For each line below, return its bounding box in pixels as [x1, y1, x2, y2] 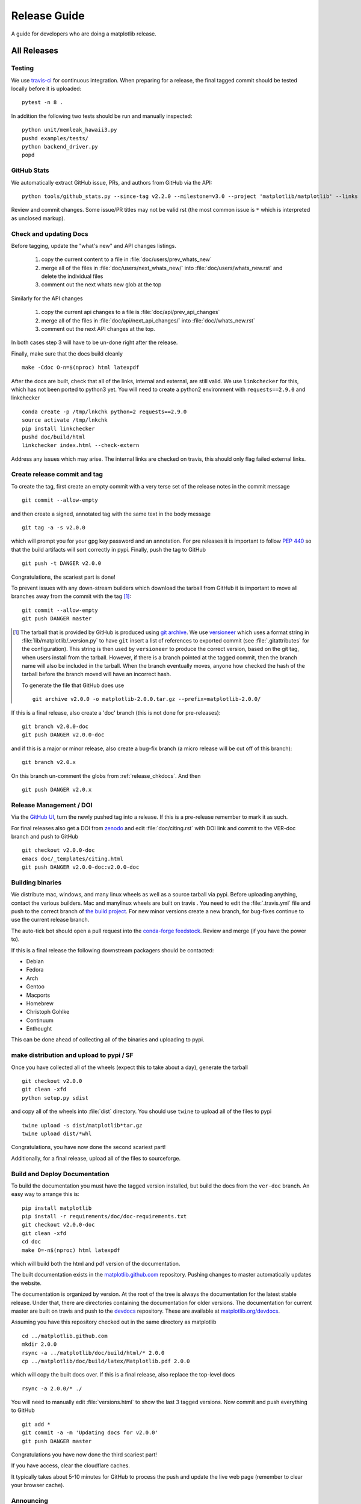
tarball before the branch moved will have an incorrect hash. [22, 671, 171, 678]
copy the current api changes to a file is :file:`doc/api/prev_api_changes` [41, 309, 220, 316]
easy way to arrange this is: [11, 1191, 79, 1198]
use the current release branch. [11, 916, 90, 923]
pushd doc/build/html [22, 433, 85, 440]
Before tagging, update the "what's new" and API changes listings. [11, 242, 177, 249]
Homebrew [26, 999, 54, 1007]
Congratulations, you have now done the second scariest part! [11, 1144, 166, 1151]
